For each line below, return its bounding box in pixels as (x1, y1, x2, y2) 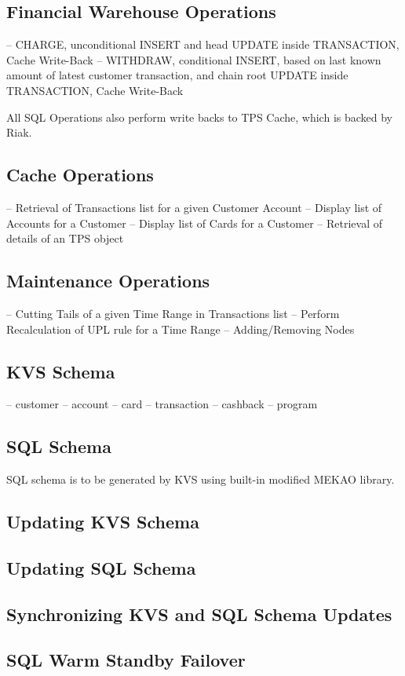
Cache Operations (6, 163, 154, 187)
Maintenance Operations (6, 269, 210, 293)
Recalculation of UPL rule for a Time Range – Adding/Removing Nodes (6, 320, 355, 337)
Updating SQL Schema (6, 555, 196, 579)
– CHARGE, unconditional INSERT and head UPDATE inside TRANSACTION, (6, 36, 400, 53)
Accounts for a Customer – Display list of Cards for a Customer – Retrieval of (6, 214, 382, 231)
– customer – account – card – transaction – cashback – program (6, 396, 318, 412)
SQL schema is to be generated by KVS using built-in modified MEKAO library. (6, 471, 395, 488)
